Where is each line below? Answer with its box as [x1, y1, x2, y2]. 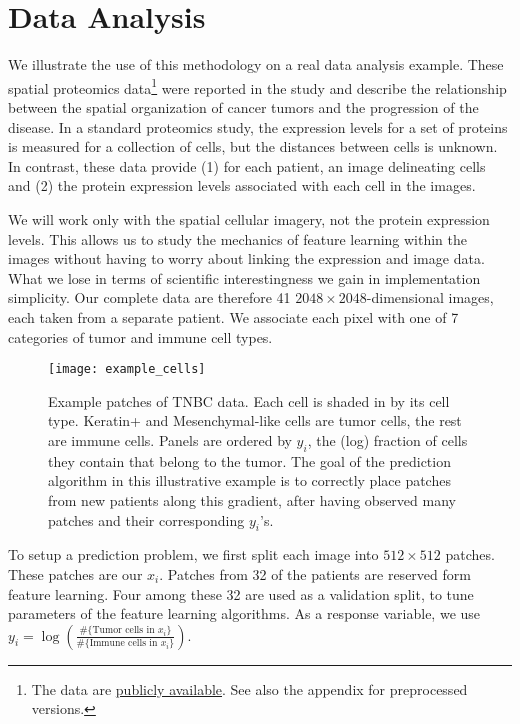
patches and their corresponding [48, 509, 245, 530]
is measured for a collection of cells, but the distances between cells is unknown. [8, 136, 498, 157]
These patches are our [8, 563, 143, 584]
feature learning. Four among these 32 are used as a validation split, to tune [8, 583, 474, 604]
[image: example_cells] [48, 362, 206, 377]
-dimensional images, [366, 287, 494, 308]
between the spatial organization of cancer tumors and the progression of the [8, 96, 479, 117]
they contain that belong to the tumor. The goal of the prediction [48, 450, 451, 471]
